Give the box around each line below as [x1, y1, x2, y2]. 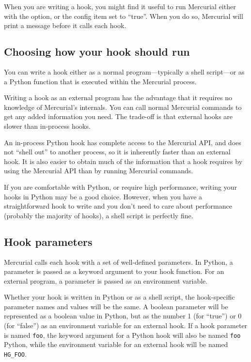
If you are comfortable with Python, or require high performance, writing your [4, 181, 237, 192]
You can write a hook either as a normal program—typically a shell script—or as [4, 66, 245, 76]
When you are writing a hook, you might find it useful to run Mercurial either [4, 1, 236, 11]
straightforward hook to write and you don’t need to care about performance [4, 201, 232, 211]
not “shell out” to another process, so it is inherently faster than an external [4, 147, 231, 157]
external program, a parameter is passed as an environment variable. [4, 275, 208, 286]
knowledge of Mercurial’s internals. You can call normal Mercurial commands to [4, 102, 242, 112]
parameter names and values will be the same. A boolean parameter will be [4, 301, 228, 311]
